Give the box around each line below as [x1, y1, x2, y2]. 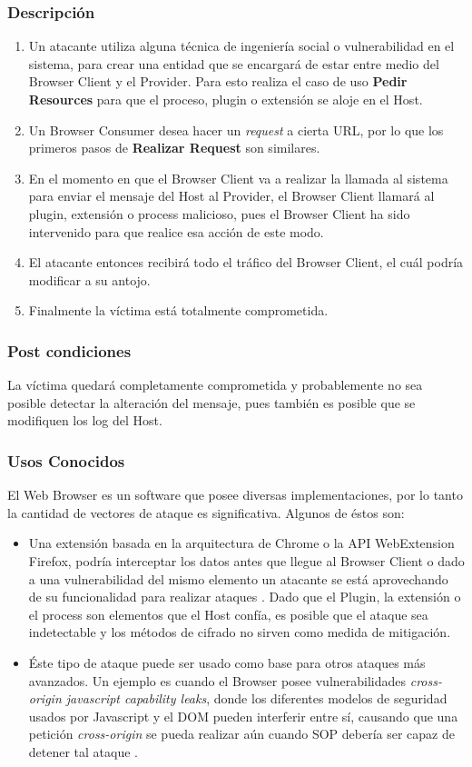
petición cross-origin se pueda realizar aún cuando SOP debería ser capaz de [28, 724, 455, 743]
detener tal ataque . [28, 742, 139, 761]
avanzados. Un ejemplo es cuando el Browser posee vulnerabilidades [28, 671, 407, 690]
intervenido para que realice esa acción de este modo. [28, 222, 324, 241]
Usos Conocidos [7, 449, 125, 472]
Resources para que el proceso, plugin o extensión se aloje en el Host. [28, 90, 423, 108]
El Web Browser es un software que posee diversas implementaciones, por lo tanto [7, 485, 463, 504]
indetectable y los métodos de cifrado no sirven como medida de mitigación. [28, 623, 451, 642]
